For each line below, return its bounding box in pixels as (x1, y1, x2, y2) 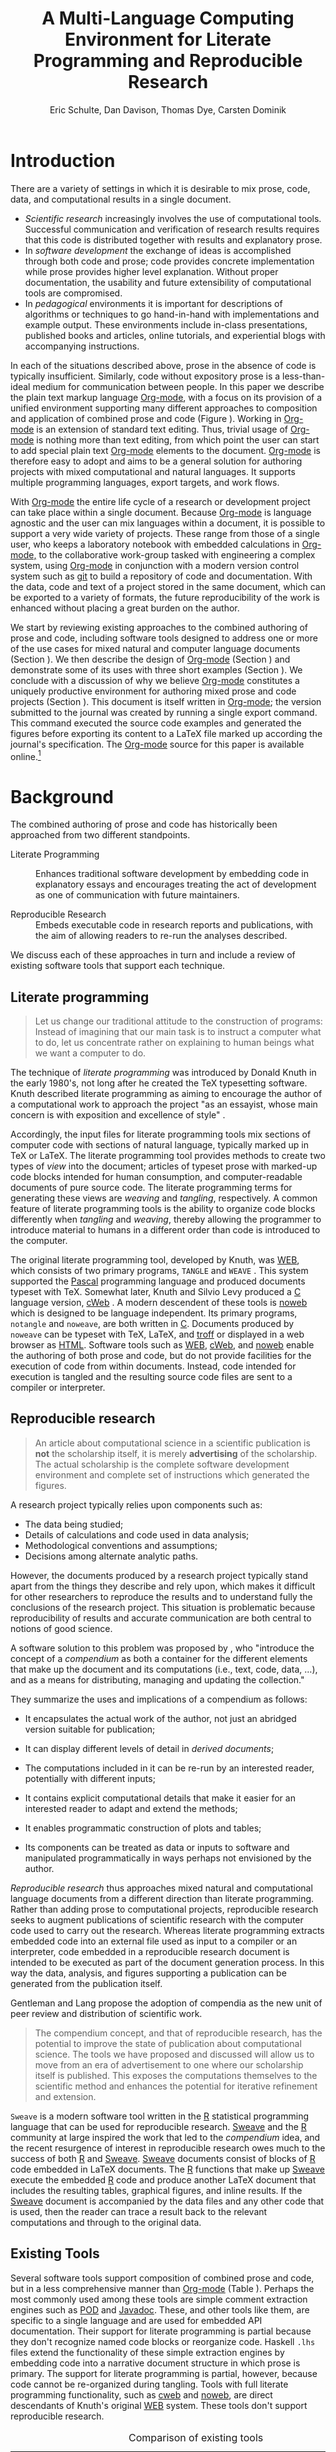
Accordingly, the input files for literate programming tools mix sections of (10, 1128, 312, 1141)
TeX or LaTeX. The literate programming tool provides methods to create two (10, 1150, 326, 1162)
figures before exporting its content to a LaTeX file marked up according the (10, 727, 323, 739)
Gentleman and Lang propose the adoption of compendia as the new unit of (10, 1997, 323, 2009)
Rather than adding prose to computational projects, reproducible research (10, 1903, 319, 1915)
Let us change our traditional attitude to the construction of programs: (34, 1015, 323, 1027)
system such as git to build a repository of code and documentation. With (10, 570, 313, 582)
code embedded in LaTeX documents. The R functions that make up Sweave (10, 2163, 325, 2175)
